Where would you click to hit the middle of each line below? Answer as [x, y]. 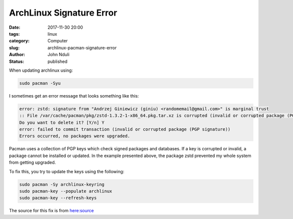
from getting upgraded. [32, 162]
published [58, 61]
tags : [14, 34]
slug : [14, 48]
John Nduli [59, 55]
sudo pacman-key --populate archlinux [66, 191]
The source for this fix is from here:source [52, 211]
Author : [17, 55]
